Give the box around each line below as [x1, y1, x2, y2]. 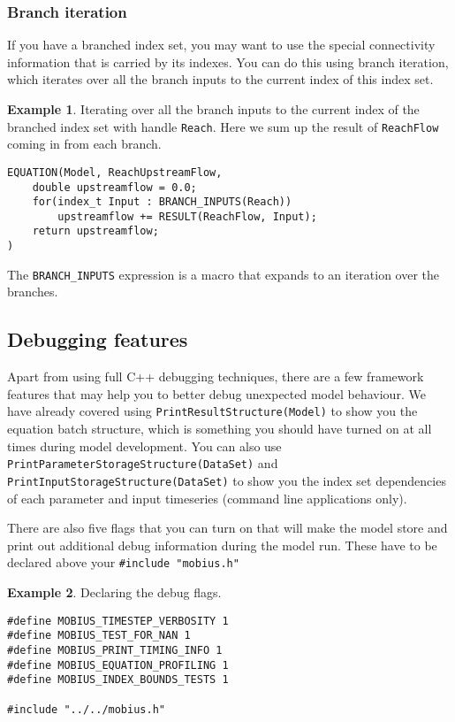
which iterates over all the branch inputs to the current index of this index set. [7, 70, 434, 88]
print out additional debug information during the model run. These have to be [7, 535, 437, 554]
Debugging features [7, 326, 188, 353]
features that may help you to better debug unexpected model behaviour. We [7, 384, 426, 403]
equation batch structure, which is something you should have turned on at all [7, 419, 432, 438]
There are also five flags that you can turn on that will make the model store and [7, 518, 448, 537]
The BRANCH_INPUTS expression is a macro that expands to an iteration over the [7, 265, 440, 283]
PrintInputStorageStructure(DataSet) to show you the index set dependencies [7, 471, 446, 489]
